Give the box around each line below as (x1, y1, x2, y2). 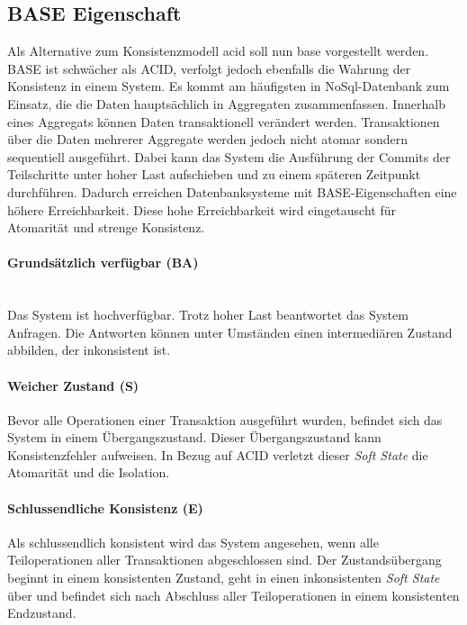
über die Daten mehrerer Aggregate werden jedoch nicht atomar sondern (7, 130, 409, 149)
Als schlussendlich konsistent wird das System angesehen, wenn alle (7, 532, 379, 551)
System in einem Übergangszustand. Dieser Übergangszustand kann (7, 428, 382, 447)
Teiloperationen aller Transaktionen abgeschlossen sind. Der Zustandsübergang (7, 550, 442, 569)
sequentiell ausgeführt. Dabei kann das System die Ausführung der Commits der (7, 147, 451, 166)
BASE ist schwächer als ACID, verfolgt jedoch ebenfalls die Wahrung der (7, 59, 411, 77)
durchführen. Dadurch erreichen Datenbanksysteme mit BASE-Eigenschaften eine (7, 182, 457, 201)
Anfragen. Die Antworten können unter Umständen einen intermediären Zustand (7, 322, 453, 341)
